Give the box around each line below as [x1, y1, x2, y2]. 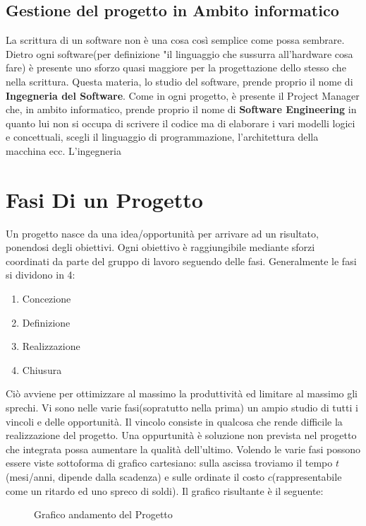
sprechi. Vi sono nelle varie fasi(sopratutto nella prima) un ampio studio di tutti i [6, 400, 358, 415]
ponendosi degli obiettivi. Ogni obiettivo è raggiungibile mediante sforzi [6, 240, 315, 255]
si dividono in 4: [6, 267, 75, 282]
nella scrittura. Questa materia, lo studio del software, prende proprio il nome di [6, 74, 353, 88]
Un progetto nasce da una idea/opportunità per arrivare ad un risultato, [6, 226, 319, 240]
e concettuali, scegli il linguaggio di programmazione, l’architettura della [6, 129, 319, 144]
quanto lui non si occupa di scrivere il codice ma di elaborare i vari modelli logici [6, 115, 355, 130]
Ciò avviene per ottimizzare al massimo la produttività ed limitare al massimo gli [6, 386, 358, 401]
